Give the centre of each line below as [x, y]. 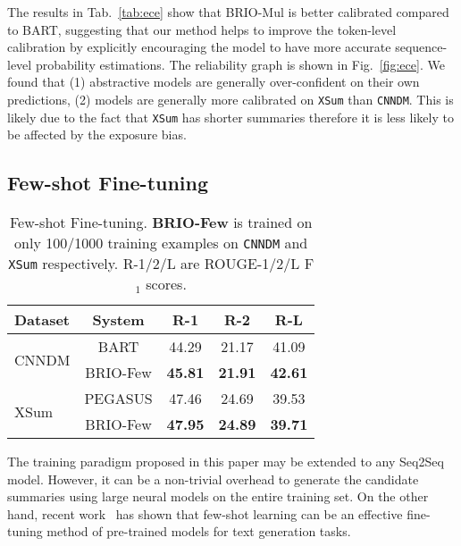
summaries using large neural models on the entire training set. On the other [218, 496]
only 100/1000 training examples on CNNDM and [161, 243]
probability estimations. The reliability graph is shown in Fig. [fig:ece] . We [240, 64]
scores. [166, 284]
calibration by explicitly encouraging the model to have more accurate [199, 47]
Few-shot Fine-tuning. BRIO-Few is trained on [161, 223]
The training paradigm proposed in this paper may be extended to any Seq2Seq [226, 462]
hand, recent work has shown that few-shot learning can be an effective [205, 513]
